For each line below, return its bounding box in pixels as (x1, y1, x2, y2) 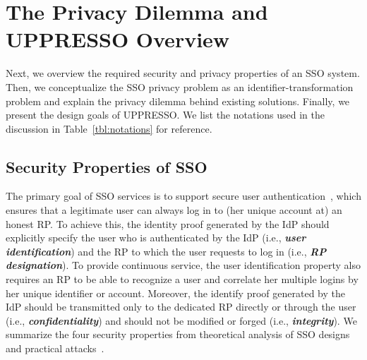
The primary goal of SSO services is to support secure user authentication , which (6, 188, 361, 203)
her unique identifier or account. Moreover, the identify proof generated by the (6, 285, 345, 300)
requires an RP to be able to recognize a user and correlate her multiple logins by (6, 272, 359, 287)
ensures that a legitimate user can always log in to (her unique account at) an (6, 203, 342, 217)
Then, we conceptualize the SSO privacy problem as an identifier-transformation (6, 79, 354, 94)
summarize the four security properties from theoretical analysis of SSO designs (6, 327, 350, 342)
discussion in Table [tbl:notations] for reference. (6, 121, 212, 136)
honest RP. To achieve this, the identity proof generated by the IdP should (6, 216, 330, 231)
